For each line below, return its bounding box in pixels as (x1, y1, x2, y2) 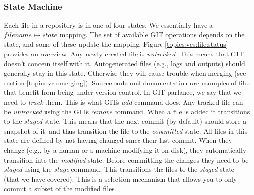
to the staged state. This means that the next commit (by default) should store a (4, 116, 247, 126)
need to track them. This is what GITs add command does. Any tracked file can (4, 96, 243, 107)
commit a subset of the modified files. (4, 183, 116, 194)
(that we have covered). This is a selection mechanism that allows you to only (4, 173, 237, 184)
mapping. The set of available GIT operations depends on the (59, 29, 245, 39)
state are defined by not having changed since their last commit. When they (4, 135, 232, 145)
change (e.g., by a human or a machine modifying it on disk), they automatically (4, 144, 247, 155)
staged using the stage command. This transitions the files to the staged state (4, 164, 234, 174)
